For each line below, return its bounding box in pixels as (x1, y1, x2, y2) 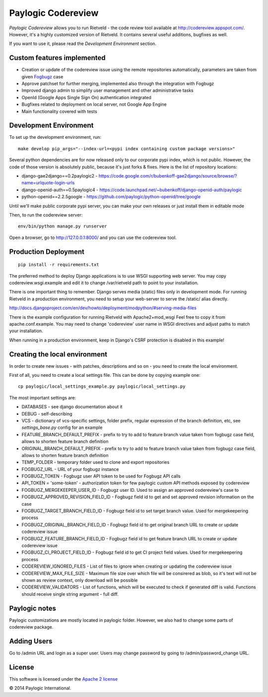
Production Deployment (9, 247, 84, 256)
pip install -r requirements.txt (18, 262, 99, 268)
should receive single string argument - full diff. (21, 591, 119, 597)
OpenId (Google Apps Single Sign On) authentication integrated (21, 94, 151, 100)
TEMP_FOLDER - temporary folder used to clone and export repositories (21, 459, 170, 465)
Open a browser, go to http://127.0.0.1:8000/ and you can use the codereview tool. (9, 234, 177, 240)
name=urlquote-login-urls (21, 180, 75, 186)
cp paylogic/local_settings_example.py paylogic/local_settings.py (18, 384, 186, 389)
